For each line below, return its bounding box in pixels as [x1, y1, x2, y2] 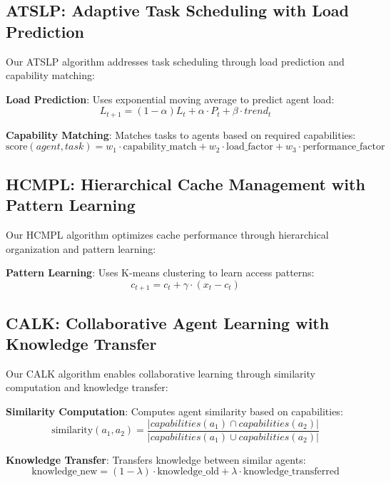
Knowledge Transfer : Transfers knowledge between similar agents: [6, 452, 306, 467]
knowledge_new [31, 467, 98, 477]
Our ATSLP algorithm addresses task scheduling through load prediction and [6, 53, 345, 68]
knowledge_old [157, 467, 220, 477]
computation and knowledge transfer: [6, 380, 168, 395]
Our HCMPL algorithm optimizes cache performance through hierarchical [6, 227, 329, 242]
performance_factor [303, 142, 385, 152]
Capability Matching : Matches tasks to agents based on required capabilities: [6, 127, 356, 142]
